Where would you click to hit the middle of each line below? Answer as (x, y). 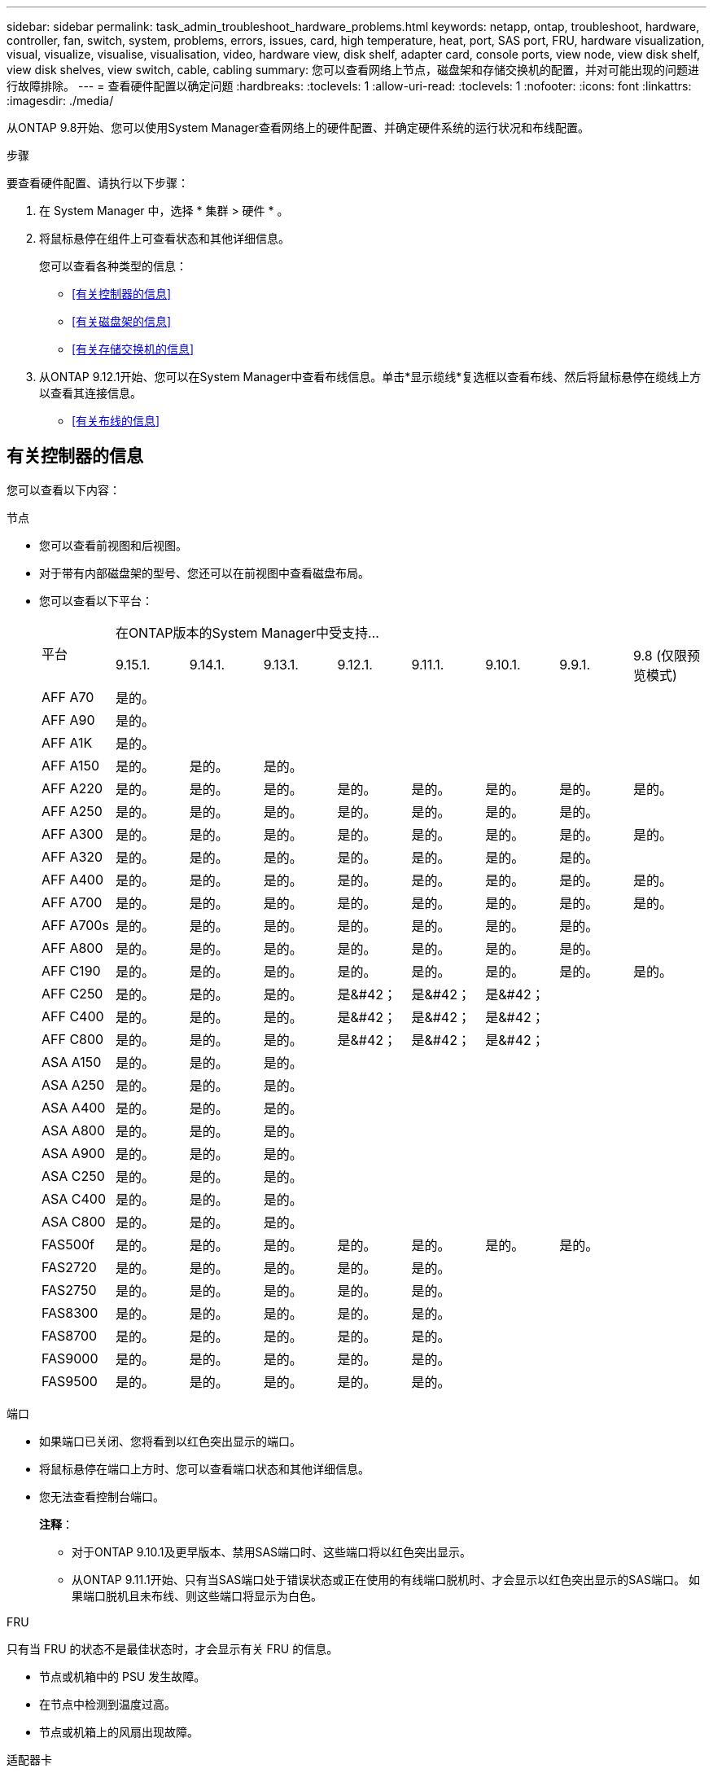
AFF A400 (72, 879)
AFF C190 (71, 970)
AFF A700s (75, 925)
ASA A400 (74, 1107)
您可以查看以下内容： (63, 489)
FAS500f (68, 1244)
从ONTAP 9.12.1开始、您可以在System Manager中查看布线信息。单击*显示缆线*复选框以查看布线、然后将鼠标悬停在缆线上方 (370, 377)
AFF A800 (72, 948)
